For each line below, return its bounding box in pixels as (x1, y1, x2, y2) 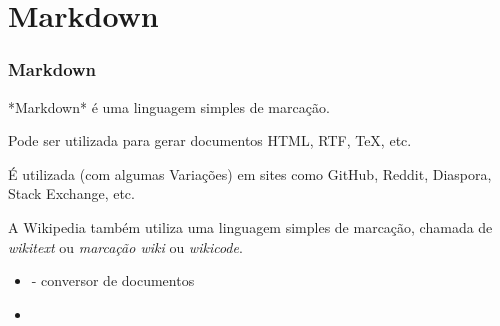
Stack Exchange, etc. (8, 183, 135, 204)
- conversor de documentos (31, 270, 195, 291)
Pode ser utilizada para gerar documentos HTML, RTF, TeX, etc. (8, 130, 412, 151)
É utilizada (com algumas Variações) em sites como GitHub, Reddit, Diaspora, (8, 163, 492, 184)
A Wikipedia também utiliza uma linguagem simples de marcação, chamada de (8, 216, 493, 237)
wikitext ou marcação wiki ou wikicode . (8, 236, 243, 257)
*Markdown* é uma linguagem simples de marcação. (8, 96, 330, 117)
